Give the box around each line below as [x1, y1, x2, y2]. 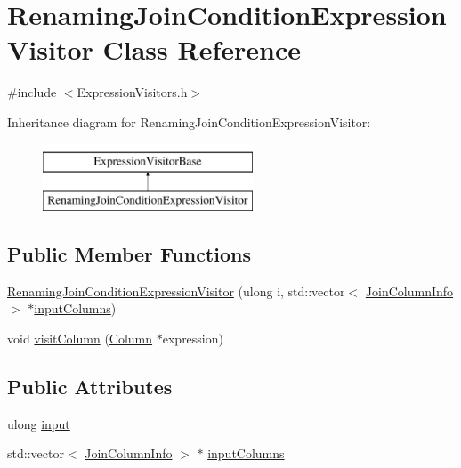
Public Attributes [7, 373, 173, 400]
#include [7, 83, 57, 101]
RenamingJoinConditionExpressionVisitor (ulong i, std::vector [7, 281, 345, 300]
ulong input [7, 414, 70, 432]
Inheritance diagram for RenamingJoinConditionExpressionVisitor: [7, 112, 371, 131]
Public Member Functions [7, 240, 251, 268]
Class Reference [102, 31, 302, 68]
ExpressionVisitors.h [77, 83, 188, 101]
